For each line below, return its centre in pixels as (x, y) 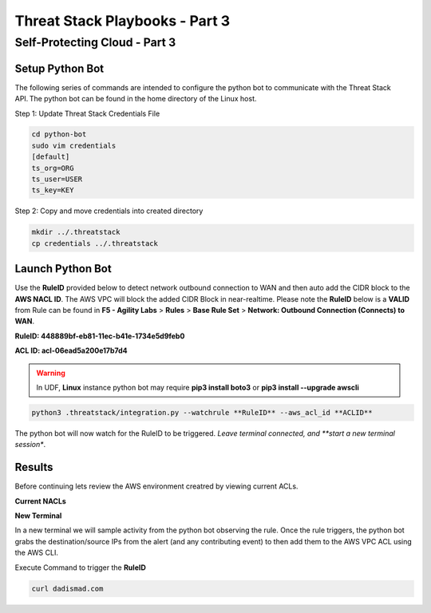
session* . (30, 445)
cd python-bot (59, 134)
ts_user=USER (57, 179)
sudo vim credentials (74, 145)
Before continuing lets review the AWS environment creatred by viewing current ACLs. (156, 486)
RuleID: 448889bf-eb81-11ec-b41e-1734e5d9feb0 (100, 336)
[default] (51, 157)
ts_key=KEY (53, 190)
